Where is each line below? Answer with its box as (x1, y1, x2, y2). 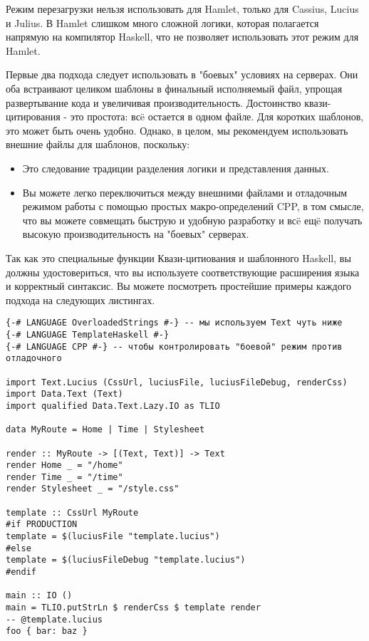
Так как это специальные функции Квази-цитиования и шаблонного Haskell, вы (6, 250, 351, 265)
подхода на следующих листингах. (6, 292, 155, 307)
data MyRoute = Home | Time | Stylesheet (6, 424, 205, 435)
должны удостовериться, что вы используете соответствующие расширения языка (6, 264, 360, 279)
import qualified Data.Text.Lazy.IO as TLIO (6, 400, 220, 411)
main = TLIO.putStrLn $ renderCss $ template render (6, 603, 261, 613)
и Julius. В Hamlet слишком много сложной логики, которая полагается (6, 15, 319, 30)
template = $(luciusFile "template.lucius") (6, 531, 220, 542)
